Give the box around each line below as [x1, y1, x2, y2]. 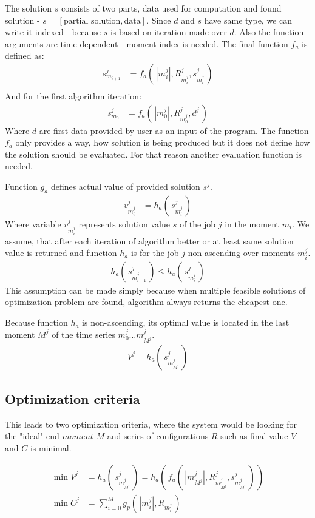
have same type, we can [204, 13, 292, 26]
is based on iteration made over [110, 25, 227, 38]
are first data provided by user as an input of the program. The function [39, 124, 309, 136]
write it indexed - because [5, 25, 101, 38]
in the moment [225, 217, 279, 230]
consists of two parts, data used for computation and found [61, 2, 282, 14]
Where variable [5, 217, 61, 230]
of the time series [52, 328, 115, 340]
